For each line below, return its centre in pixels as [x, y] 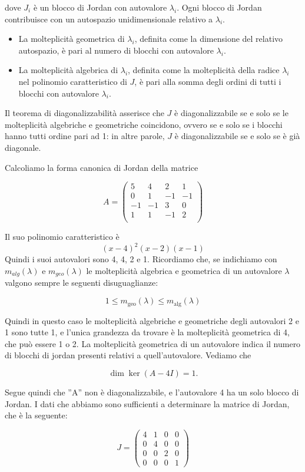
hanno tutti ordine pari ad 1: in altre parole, [85, 136]
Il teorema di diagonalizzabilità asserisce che [84, 113]
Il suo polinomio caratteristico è [62, 237]
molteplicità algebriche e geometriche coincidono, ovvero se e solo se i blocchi [144, 124]
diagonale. [23, 147]
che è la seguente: [36, 415]
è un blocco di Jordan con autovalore [100, 7]
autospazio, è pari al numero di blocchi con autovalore [116, 50]
